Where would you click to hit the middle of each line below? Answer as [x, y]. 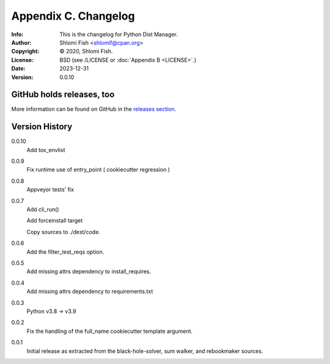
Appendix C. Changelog [73, 16]
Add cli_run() [43, 210]
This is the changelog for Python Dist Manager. [119, 34]
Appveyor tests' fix [50, 189]
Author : [21, 42]
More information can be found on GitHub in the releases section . [94, 109]
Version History [42, 127]
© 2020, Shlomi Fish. [86, 51]
